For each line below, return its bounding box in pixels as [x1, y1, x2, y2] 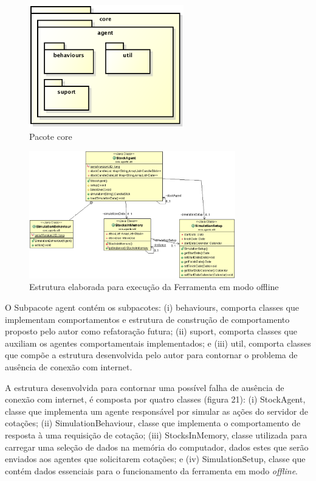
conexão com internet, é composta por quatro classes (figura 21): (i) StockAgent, [5, 393, 306, 406]
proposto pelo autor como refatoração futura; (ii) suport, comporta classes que [5, 325, 297, 337]
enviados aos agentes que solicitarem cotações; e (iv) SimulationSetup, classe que [5, 452, 306, 465]
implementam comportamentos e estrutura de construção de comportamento [5, 313, 290, 325]
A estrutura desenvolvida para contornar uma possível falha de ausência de [5, 381, 284, 393]
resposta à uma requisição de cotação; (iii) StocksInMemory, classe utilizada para [5, 428, 307, 441]
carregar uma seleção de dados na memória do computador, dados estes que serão [5, 440, 309, 453]
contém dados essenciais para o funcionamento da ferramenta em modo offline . [5, 464, 298, 477]
